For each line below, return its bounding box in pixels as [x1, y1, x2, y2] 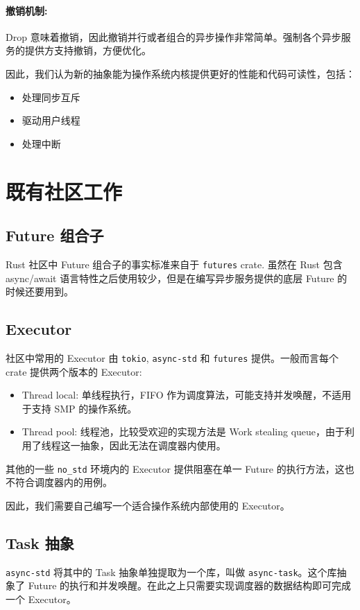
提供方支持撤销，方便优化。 [24, 43, 151, 58]
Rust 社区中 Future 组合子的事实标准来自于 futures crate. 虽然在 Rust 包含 [6, 256, 343, 271]
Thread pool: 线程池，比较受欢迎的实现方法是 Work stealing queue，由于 [22, 424, 345, 439]
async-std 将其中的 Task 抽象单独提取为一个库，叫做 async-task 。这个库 [6, 564, 337, 579]
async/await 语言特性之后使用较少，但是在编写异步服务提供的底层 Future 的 [6, 270, 348, 285]
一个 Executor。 [6, 591, 76, 606]
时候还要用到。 [6, 284, 74, 299]
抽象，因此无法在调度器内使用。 [80, 438, 226, 453]
